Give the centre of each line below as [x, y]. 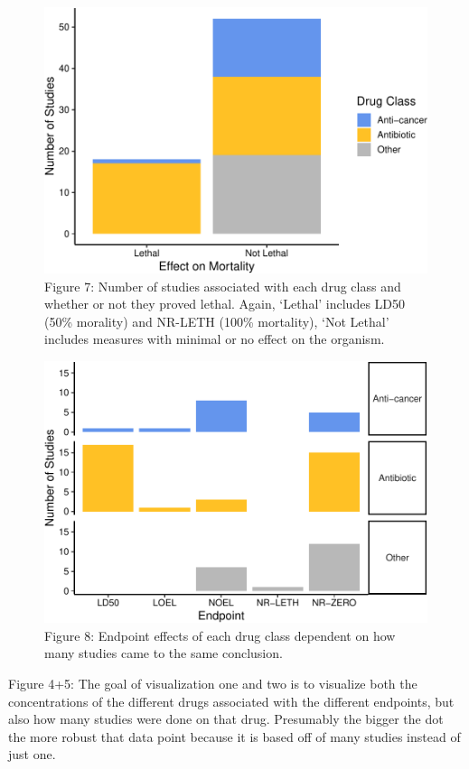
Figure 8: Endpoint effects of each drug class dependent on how [220, 635]
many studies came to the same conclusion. [164, 653]
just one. [32, 754]
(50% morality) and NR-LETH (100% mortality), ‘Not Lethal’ [217, 321]
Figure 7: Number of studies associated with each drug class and [223, 286]
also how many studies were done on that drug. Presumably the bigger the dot [226, 719]
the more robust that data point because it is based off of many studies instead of [234, 736]
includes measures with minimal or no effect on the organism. [215, 339]
